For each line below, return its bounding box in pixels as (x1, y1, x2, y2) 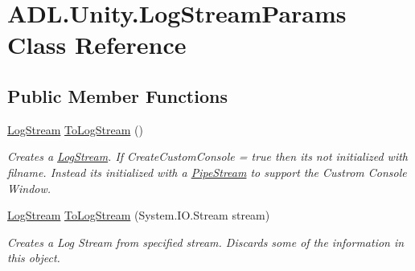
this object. (7, 249, 60, 266)
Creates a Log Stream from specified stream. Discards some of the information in (7, 233, 405, 250)
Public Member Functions (7, 83, 228, 108)
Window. (7, 179, 51, 196)
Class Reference (7, 28, 187, 61)
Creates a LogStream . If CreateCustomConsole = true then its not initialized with (7, 148, 409, 165)
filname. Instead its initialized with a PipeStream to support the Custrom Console (7, 163, 407, 180)
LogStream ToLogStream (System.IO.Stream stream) (7, 207, 270, 224)
